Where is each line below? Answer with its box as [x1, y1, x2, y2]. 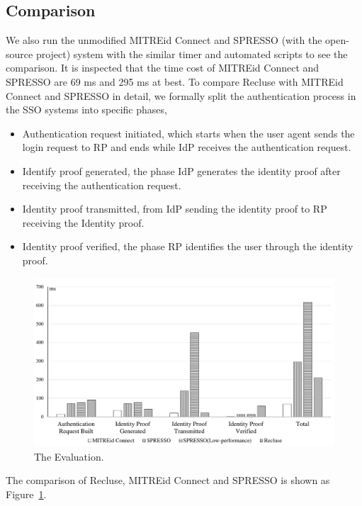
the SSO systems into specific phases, [6, 102, 167, 117]
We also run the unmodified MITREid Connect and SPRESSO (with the [6, 33, 322, 47]
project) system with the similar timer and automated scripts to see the [35, 46, 348, 61]
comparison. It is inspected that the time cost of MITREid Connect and [6, 60, 319, 75]
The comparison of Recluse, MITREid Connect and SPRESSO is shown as [6, 473, 330, 488]
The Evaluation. [34, 449, 104, 463]
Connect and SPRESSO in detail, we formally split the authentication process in [6, 88, 356, 103]
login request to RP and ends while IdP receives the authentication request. [22, 140, 351, 154]
